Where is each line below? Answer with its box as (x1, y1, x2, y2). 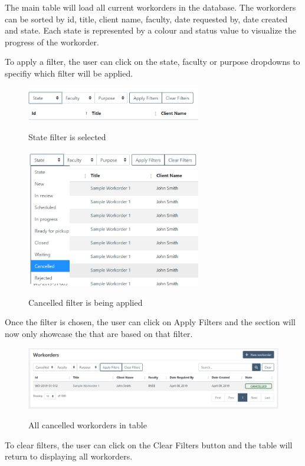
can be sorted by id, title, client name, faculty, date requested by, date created (5, 12, 288, 25)
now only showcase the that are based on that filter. (5, 327, 193, 339)
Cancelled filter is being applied (28, 296, 143, 308)
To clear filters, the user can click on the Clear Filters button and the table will (5, 438, 293, 451)
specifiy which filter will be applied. (5, 67, 133, 79)
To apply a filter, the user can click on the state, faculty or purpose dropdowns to (5, 55, 300, 68)
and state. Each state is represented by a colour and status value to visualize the (5, 24, 296, 37)
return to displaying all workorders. (5, 450, 133, 462)
